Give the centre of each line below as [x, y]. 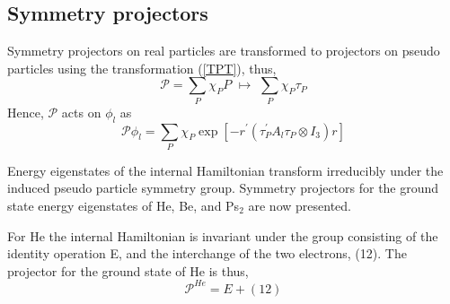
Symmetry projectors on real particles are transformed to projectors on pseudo [224, 51]
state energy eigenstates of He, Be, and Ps [124, 206]
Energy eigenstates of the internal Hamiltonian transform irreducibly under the [225, 170]
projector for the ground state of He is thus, [128, 270]
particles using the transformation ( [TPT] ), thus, [142, 68]
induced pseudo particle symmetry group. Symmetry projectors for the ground [223, 188]
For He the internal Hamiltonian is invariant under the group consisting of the [223, 235]
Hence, [26, 112]
